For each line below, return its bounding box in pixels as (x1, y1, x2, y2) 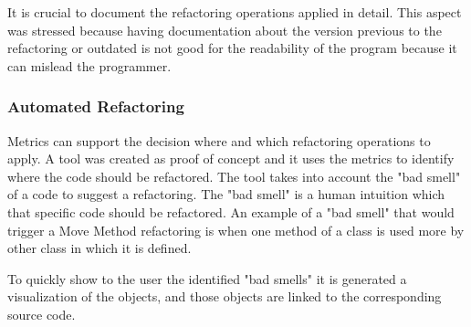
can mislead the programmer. (7, 56, 172, 75)
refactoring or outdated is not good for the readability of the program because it (7, 38, 457, 58)
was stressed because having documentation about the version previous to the (7, 20, 442, 39)
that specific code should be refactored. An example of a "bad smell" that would (7, 202, 455, 221)
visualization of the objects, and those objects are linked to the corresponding (7, 287, 442, 306)
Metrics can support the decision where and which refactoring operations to (7, 131, 431, 150)
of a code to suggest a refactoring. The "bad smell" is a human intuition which (7, 185, 445, 204)
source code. (7, 304, 76, 323)
